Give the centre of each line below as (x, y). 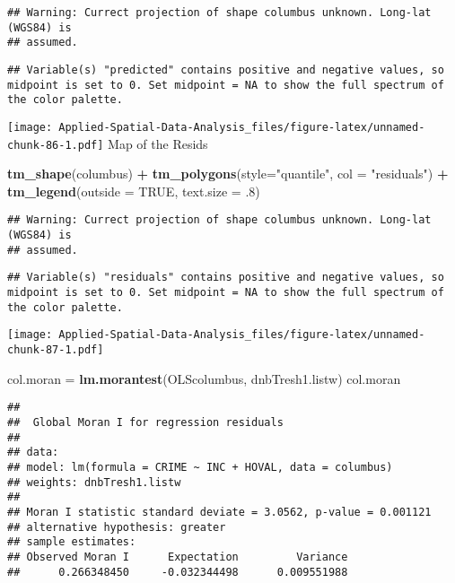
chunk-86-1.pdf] (56, 145)
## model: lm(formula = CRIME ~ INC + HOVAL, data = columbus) (200, 467)
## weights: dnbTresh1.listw (94, 482)
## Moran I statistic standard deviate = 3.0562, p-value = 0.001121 (219, 512)
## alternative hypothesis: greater (117, 527)
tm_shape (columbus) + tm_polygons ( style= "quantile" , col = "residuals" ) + (228, 174)
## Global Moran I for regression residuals (145, 422)
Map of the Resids (158, 143)
